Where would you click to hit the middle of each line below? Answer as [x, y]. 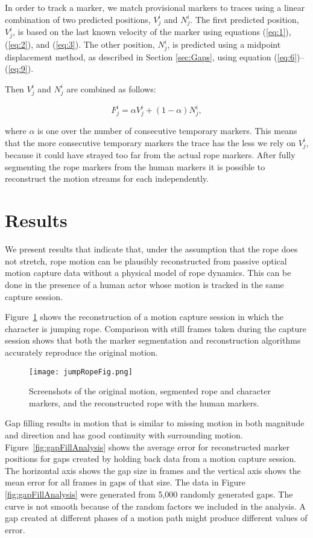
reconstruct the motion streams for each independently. [107, 178]
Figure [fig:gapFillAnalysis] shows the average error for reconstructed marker [147, 447]
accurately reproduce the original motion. [81, 352]
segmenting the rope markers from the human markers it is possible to [135, 166]
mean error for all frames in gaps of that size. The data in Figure [125, 482]
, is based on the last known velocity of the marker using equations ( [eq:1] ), [152, 32]
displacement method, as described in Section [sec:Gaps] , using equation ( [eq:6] [151, 56]
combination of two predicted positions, [78, 19]
